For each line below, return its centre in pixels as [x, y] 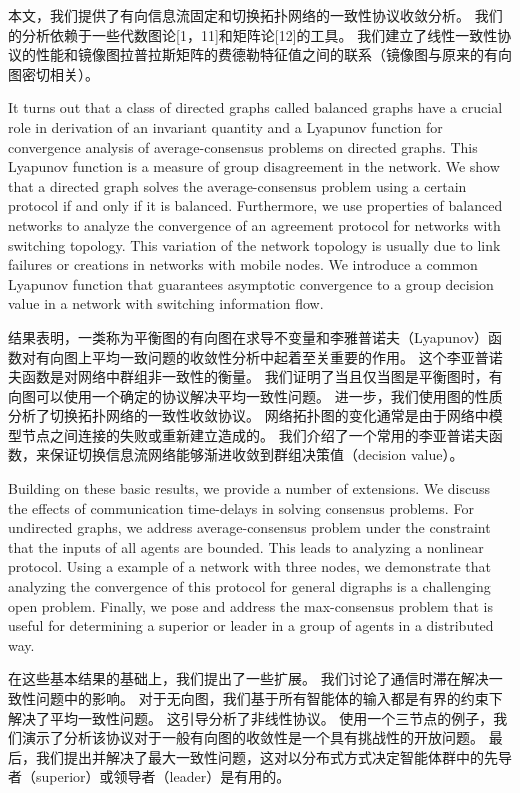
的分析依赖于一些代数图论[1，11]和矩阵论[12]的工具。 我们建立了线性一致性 [253, 34]
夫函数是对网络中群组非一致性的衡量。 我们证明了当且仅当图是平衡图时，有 [255, 376]
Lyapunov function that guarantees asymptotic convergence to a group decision [251, 283]
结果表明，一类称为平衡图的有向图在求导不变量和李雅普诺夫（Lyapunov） [248, 336]
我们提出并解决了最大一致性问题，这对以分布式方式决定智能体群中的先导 [273, 756]
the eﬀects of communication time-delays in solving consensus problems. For [241, 507]
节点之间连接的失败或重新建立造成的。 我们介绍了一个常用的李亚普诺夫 [255, 434]
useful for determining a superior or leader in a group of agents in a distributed [251, 625]
